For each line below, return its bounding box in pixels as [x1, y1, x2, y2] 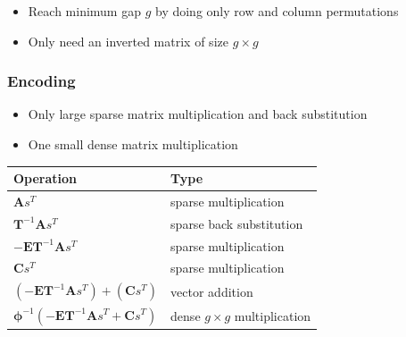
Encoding [7, 70, 76, 92]
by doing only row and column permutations [154, 2, 399, 20]
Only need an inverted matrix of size [28, 31, 228, 50]
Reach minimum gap [28, 2, 141, 20]
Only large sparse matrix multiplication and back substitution [28, 105, 368, 123]
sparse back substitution [170, 214, 303, 232]
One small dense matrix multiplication [28, 135, 238, 153]
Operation [13, 169, 78, 188]
